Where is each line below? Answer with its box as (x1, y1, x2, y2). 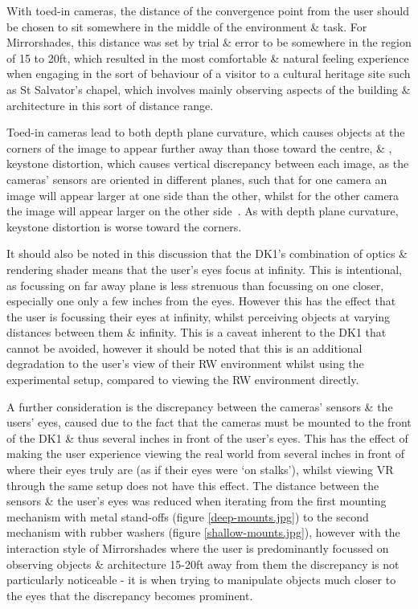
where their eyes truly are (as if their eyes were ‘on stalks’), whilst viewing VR (6, 461, 394, 478)
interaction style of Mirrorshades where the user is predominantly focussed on (6, 540, 389, 556)
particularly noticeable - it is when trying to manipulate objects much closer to (6, 571, 396, 588)
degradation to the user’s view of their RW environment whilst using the (6, 355, 364, 372)
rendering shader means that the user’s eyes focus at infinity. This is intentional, (6, 260, 402, 277)
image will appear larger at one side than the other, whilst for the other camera (6, 186, 400, 203)
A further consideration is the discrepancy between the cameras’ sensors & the (6, 398, 393, 415)
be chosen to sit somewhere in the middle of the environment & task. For (6, 18, 367, 35)
